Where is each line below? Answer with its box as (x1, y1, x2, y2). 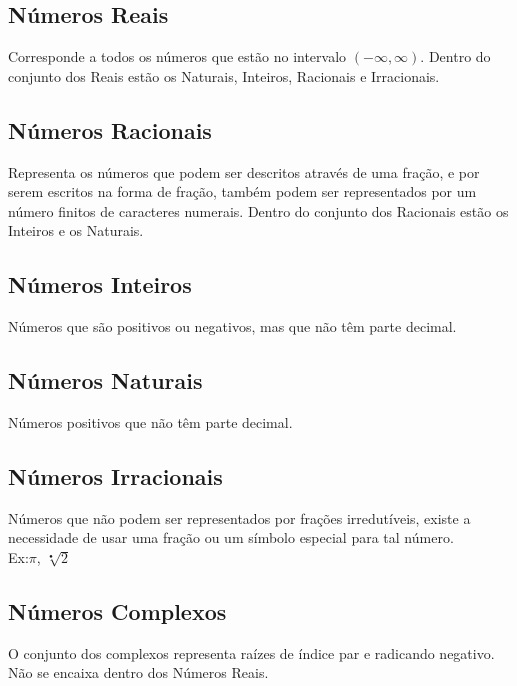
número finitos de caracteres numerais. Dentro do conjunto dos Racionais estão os (8, 200, 509, 221)
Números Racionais (8, 114, 212, 145)
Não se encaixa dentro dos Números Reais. (8, 662, 269, 683)
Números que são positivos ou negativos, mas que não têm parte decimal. (8, 316, 457, 337)
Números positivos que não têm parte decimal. (8, 411, 293, 432)
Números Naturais (8, 365, 203, 396)
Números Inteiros (8, 269, 192, 300)
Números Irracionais (8, 460, 223, 491)
